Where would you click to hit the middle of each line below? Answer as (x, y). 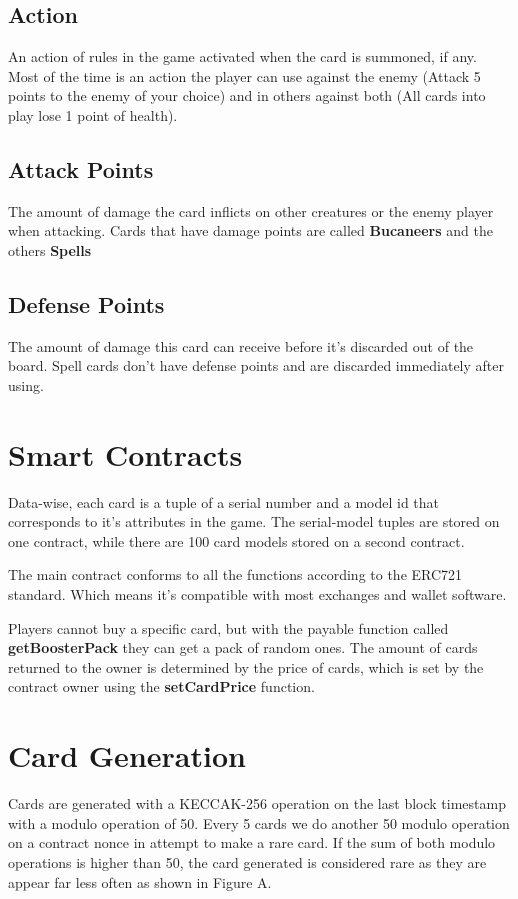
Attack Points (81, 168)
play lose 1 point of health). (93, 114)
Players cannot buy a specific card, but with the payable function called (228, 627)
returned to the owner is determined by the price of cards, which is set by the (246, 666)
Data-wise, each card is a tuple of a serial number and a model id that (224, 501)
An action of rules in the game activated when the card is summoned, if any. (242, 56)
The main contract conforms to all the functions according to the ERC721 (235, 574)
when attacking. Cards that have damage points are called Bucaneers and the (250, 230)
